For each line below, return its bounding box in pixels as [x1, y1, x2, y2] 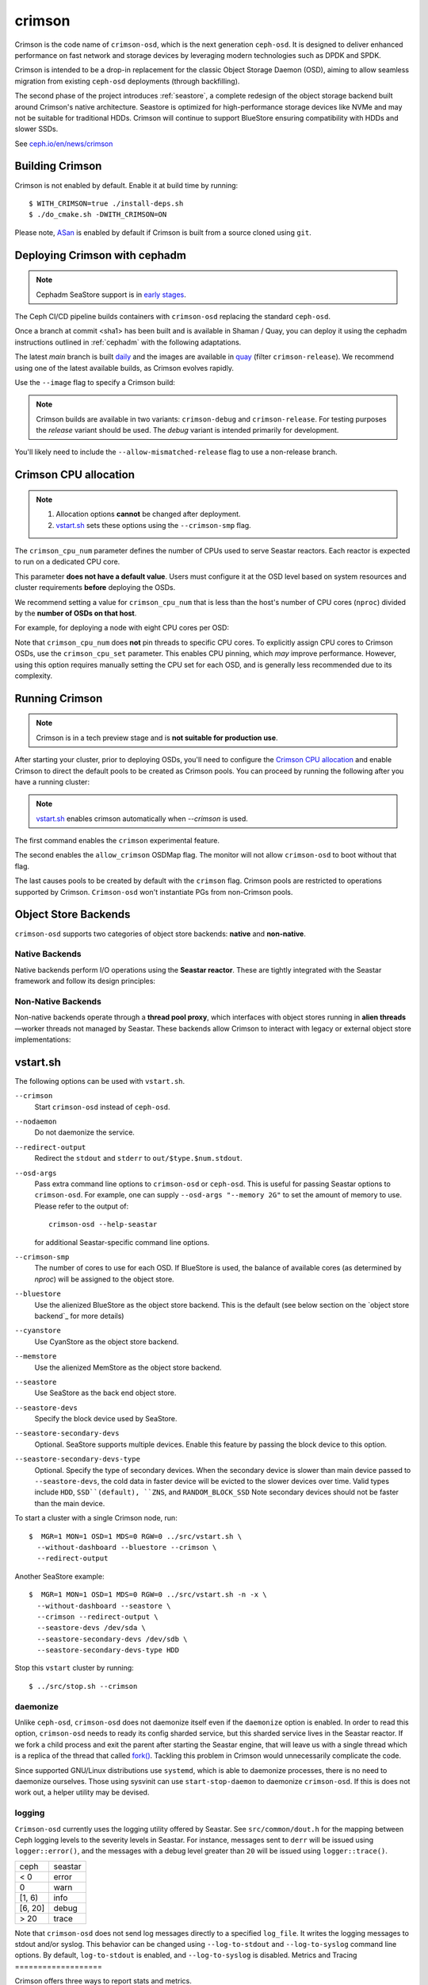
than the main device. [34, 1498, 105, 1508]
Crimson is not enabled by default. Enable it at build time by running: [14, 180, 239, 190]
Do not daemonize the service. [34, 1127, 135, 1137]
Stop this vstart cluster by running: [14, 1663, 134, 1673]
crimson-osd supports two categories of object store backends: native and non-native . [14, 929, 307, 939]
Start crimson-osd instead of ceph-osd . [34, 1102, 170, 1112]
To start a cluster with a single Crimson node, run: [14, 1513, 178, 1523]
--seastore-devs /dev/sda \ [36, 1624, 147, 1632]
